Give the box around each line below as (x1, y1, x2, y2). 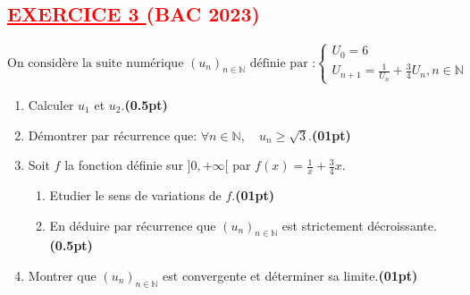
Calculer (28, 95, 74, 114)
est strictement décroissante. (281, 215, 437, 234)
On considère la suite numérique (7, 56, 184, 70)
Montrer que (28, 265, 97, 284)
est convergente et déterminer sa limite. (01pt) (163, 265, 418, 284)
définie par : (249, 56, 316, 70)
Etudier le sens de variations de (49, 186, 222, 204)
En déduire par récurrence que (49, 215, 216, 234)
